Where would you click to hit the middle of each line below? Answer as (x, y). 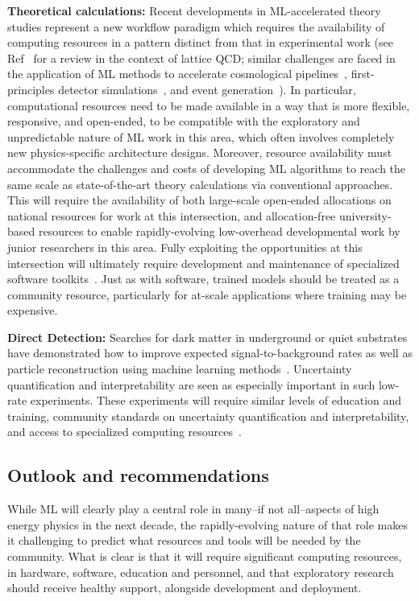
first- (363, 74)
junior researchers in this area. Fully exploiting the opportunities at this (185, 247)
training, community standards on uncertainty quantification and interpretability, (208, 416)
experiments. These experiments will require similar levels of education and (216, 400)
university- (365, 215)
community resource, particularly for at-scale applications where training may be (207, 294)
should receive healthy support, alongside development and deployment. (185, 588)
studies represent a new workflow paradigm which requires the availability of (196, 26)
